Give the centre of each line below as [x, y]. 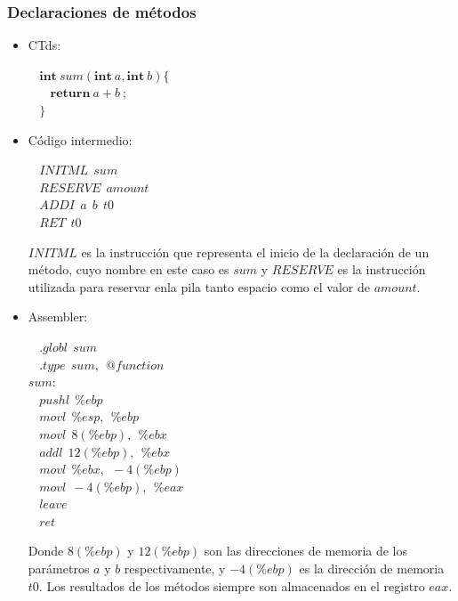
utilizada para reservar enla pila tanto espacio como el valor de [199, 286]
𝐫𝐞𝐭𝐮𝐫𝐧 [70, 94]
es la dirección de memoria [372, 569]
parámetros [59, 569]
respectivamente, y [175, 569]
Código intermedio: [80, 139]
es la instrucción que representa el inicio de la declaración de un [255, 252]
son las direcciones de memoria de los [306, 551]
